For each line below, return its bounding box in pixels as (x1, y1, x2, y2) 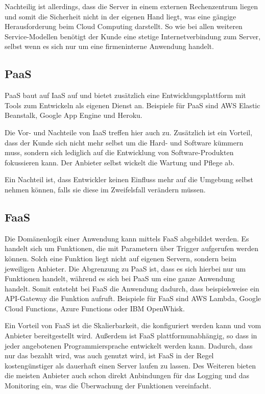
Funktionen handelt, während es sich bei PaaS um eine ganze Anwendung (5, 273, 235, 284)
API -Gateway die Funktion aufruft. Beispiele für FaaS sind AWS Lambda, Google (5, 293, 261, 304)
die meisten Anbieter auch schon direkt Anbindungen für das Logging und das (5, 370, 249, 381)
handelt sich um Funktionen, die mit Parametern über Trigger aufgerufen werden (5, 243, 259, 254)
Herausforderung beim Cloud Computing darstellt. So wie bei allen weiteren (5, 21, 243, 32)
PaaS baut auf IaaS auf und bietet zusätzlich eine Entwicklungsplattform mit (5, 90, 246, 101)
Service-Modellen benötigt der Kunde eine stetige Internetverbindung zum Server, (5, 31, 261, 41)
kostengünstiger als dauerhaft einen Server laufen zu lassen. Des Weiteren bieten (5, 360, 256, 371)
